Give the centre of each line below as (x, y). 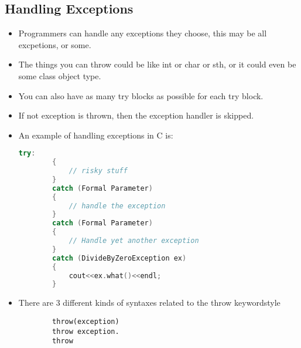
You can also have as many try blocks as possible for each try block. (141, 95)
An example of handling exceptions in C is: (96, 135)
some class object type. (60, 75)
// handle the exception (117, 206)
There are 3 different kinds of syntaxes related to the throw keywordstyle (149, 303)
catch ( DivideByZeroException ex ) (119, 258)
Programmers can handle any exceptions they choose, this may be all (143, 33)
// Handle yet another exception (134, 241)
